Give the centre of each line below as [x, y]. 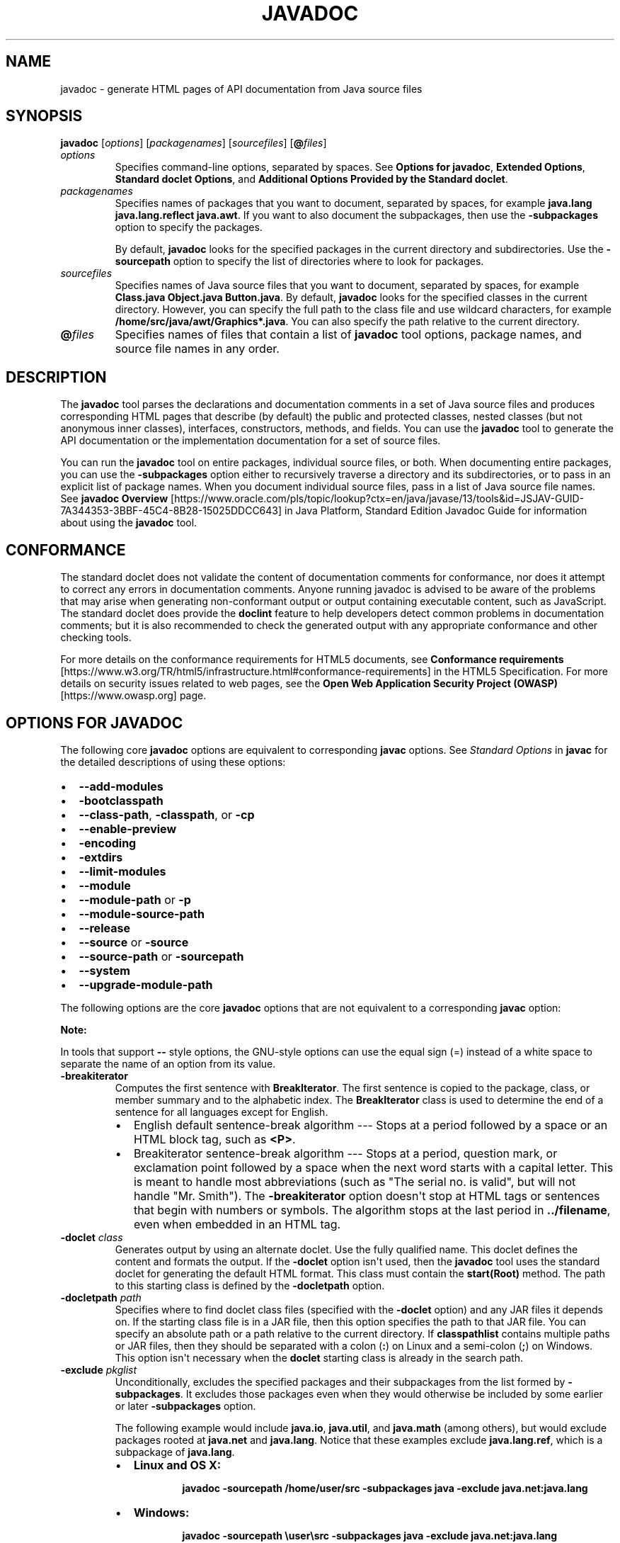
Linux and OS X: [177, 1465]
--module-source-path [142, 914]
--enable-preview [127, 829]
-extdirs [101, 857]
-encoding [108, 843]
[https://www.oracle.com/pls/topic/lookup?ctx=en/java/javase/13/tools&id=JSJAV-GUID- [378, 499]
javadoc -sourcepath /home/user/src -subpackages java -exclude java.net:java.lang [385, 1488]
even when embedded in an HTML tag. [237, 1224]
